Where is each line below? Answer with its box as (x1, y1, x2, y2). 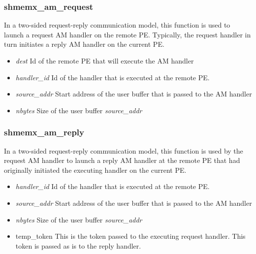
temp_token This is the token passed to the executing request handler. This (15, 231, 246, 241)
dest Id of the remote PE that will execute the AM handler (15, 56, 194, 65)
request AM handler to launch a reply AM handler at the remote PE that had (4, 155, 240, 165)
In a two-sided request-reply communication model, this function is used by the (4, 145, 243, 156)
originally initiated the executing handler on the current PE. (4, 164, 187, 175)
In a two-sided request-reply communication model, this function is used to (4, 20, 230, 30)
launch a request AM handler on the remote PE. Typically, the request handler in (4, 29, 251, 39)
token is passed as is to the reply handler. (15, 240, 141, 251)
